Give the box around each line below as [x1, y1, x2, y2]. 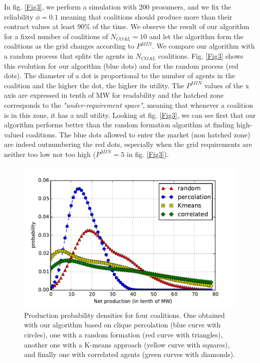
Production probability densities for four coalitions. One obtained [24, 309, 225, 320]
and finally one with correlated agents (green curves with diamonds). [24, 349, 235, 359]
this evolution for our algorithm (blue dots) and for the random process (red [4, 60, 238, 71]
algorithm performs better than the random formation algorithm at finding [4, 119, 234, 130]
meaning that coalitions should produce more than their [60, 11, 232, 22]
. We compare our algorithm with [152, 41, 255, 51]
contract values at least [4, 21, 75, 32]
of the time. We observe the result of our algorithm [92, 21, 249, 32]
